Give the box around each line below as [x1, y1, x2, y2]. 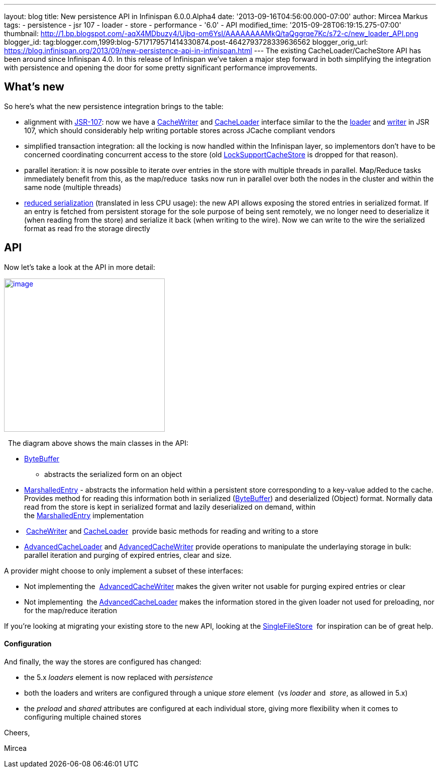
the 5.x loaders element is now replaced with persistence [24, 672, 213, 682]
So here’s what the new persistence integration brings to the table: [4, 102, 224, 111]
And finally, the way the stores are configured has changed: [4, 657, 201, 666]
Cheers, [4, 728, 30, 737]
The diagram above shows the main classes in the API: [8, 438, 189, 447]
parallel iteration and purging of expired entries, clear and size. [24, 550, 232, 559]
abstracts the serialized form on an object [44, 469, 182, 478]
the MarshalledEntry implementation [24, 511, 144, 520]
